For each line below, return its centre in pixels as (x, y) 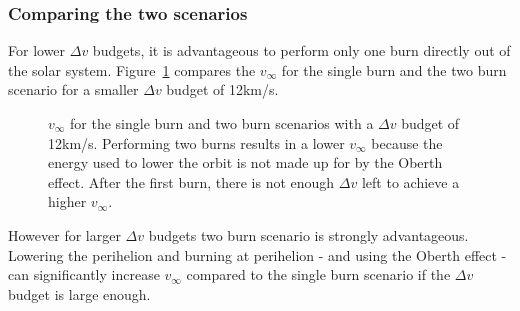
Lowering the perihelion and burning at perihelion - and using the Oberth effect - (257, 254)
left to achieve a (410, 181)
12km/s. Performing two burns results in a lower (196, 142)
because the (407, 142)
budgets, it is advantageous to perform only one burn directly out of (301, 50)
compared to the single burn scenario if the (318, 274)
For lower (37, 50)
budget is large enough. (79, 293)
